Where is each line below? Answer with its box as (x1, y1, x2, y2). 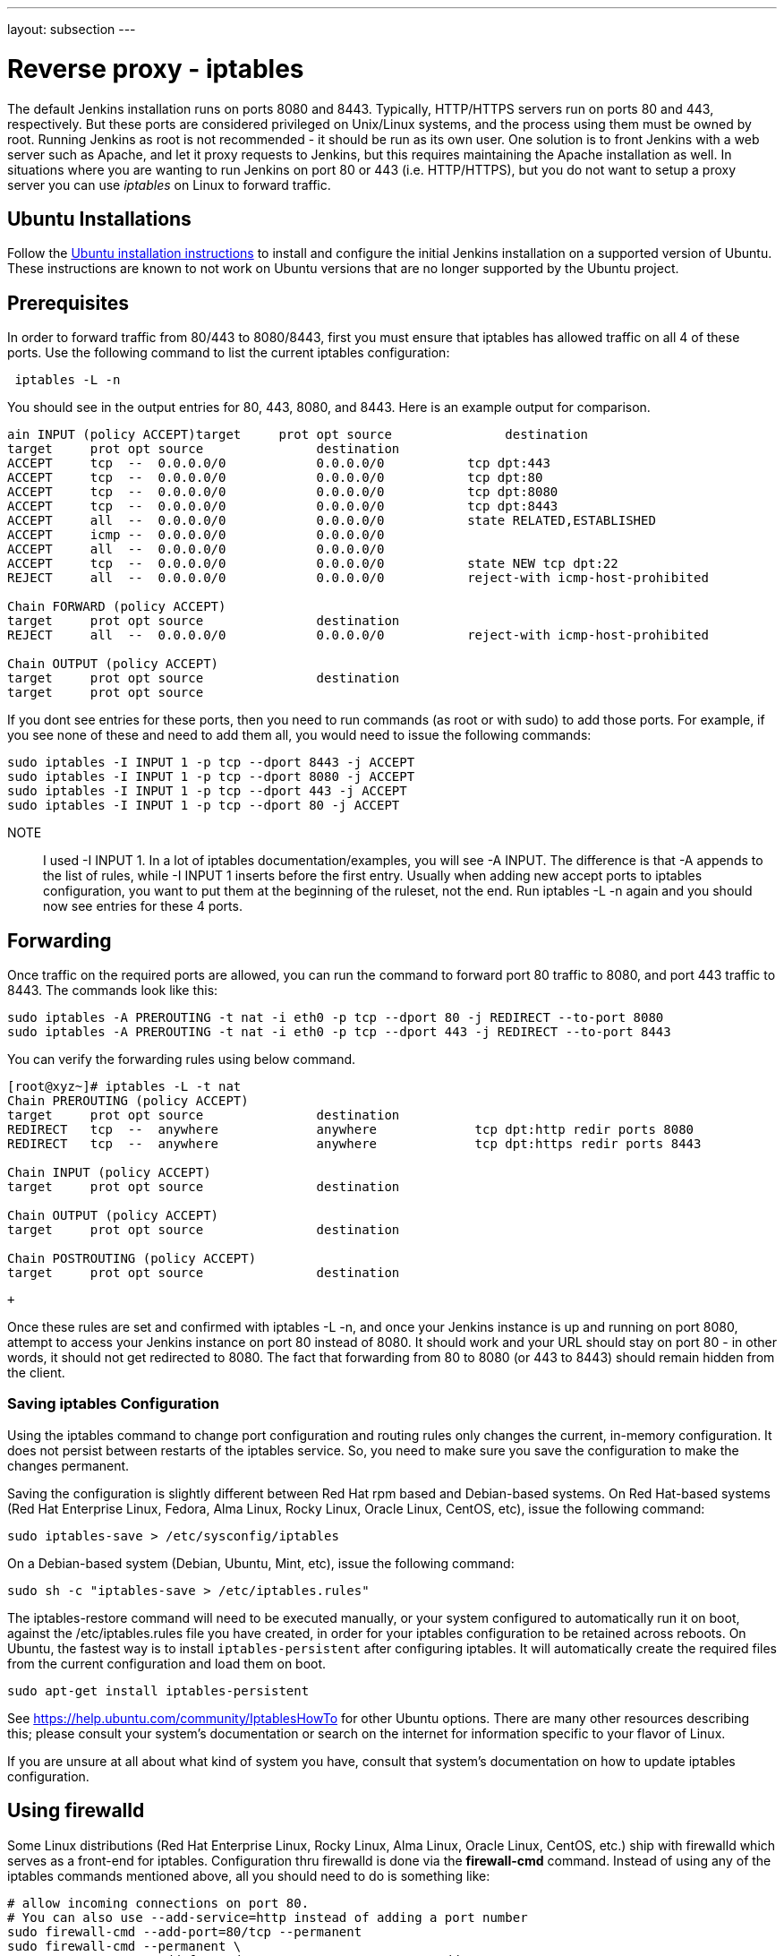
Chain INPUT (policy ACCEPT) (7, 1165, 211, 1180)
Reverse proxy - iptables (7, 53, 304, 84)
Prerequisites (7, 291, 129, 314)
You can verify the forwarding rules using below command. (7, 1051, 356, 1068)
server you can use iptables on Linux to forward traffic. (7, 176, 331, 193)
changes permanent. (7, 1457, 130, 1473)
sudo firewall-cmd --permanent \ (7, 1938, 242, 1953)
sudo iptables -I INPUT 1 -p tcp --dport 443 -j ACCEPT (7, 784, 407, 799)
